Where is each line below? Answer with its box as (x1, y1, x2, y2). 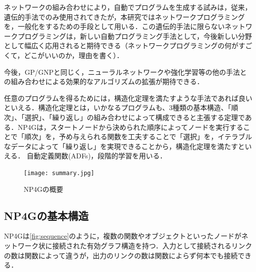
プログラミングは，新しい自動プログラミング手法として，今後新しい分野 (17, 30, 252, 41)
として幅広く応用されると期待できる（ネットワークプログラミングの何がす (4, 40, 246, 51)
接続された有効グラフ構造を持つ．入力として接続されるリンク (52, 240, 252, 250)
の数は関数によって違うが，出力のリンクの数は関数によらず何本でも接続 (4, 250, 238, 260)
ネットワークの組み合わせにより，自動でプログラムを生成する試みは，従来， (4, 2, 252, 12)
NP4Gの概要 (24, 183, 64, 194)
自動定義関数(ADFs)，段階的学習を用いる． (27, 151, 167, 161)
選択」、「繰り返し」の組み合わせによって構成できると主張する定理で (24, 112, 245, 122)
